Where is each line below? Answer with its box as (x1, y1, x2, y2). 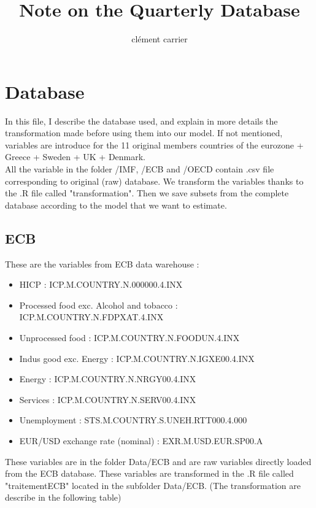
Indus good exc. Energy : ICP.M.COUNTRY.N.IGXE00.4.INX (19, 352, 255, 364)
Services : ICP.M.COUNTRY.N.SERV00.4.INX (19, 393, 196, 406)
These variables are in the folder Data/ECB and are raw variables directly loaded (5, 455, 312, 468)
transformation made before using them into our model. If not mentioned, (5, 126, 283, 139)
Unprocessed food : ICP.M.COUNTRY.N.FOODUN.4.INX (19, 331, 240, 344)
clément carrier (131, 33, 188, 45)
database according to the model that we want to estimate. (5, 198, 227, 211)
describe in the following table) (5, 491, 121, 504)
